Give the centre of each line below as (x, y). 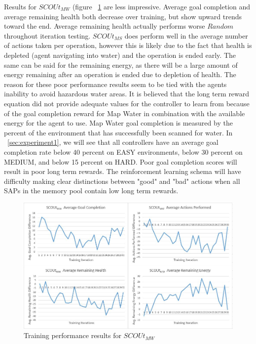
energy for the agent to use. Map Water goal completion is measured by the (118, 123)
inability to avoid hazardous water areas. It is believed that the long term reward (127, 94)
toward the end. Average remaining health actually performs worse (105, 26)
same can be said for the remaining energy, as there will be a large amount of (121, 64)
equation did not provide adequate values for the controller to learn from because (127, 103)
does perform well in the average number (186, 35)
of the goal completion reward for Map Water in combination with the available (125, 113)
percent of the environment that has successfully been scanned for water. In (118, 132)
